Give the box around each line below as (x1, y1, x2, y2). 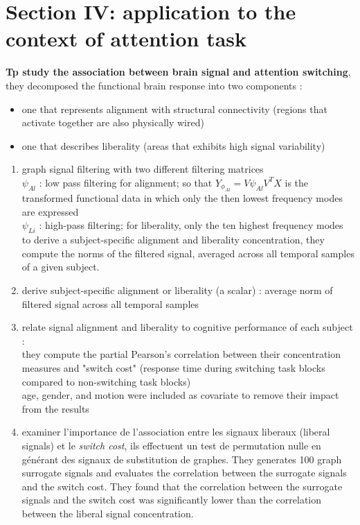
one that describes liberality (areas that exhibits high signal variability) (21, 138, 325, 153)
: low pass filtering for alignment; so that (39, 175, 213, 189)
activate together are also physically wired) (21, 115, 204, 130)
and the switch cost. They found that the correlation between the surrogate (21, 479, 343, 493)
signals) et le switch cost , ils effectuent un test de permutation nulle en (21, 438, 321, 452)
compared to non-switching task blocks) (21, 374, 191, 388)
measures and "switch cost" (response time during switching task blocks (21, 361, 325, 375)
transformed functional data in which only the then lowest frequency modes (21, 191, 343, 205)
